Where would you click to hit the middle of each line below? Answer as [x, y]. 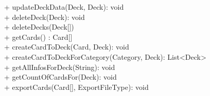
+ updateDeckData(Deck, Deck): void [64, 7]
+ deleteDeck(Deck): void [45, 17]
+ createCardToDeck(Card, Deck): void [67, 47]
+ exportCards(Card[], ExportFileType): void [76, 87]
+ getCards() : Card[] [38, 37]
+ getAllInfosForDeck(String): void [60, 67]
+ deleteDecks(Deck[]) [39, 27]
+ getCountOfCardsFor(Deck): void [60, 77]
